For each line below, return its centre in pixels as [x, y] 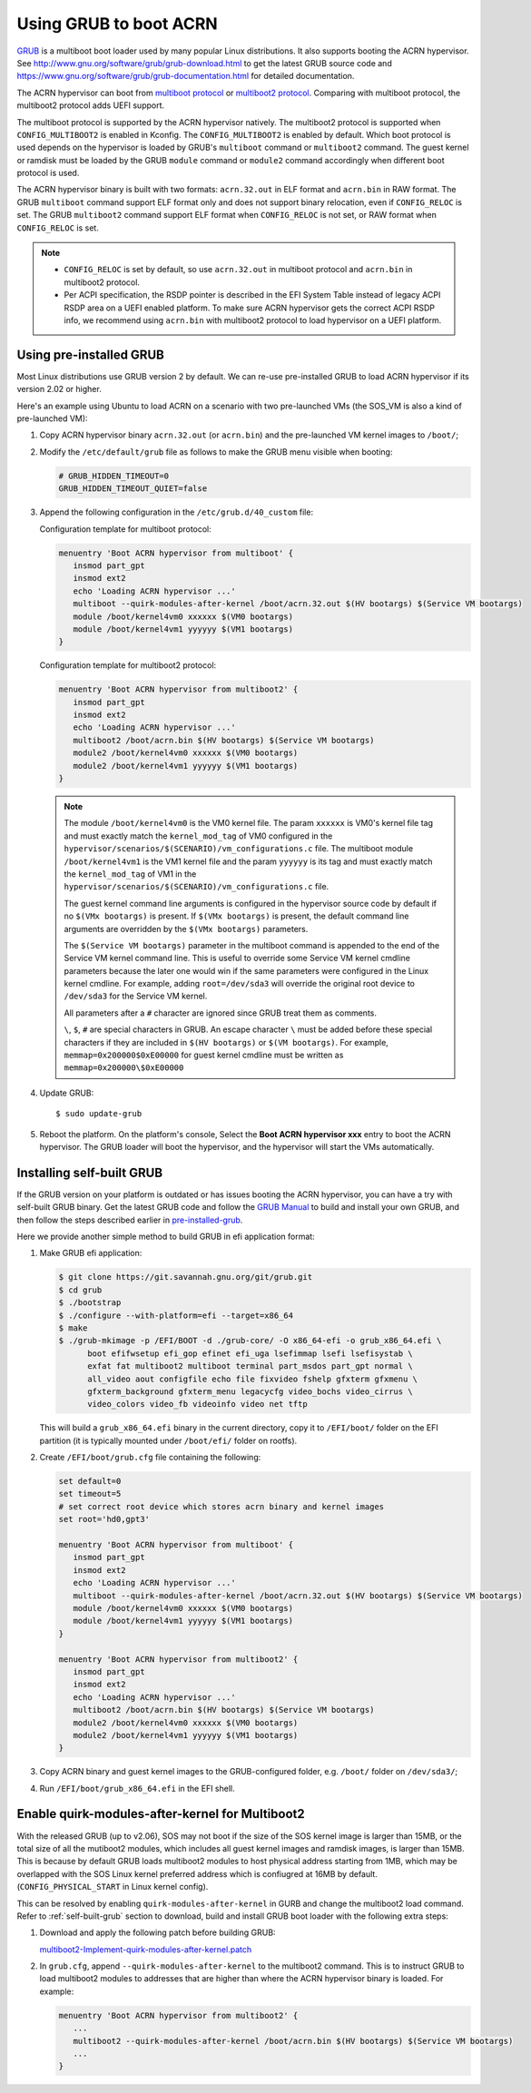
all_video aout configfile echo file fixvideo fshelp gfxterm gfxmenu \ [252, 1379]
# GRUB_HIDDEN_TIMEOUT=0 [114, 476]
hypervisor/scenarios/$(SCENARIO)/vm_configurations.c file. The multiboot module [238, 849]
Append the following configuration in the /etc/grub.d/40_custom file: [176, 512]
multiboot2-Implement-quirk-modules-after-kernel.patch [146, 1949]
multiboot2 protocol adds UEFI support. [91, 105]
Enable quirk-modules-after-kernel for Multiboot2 [161, 1814]
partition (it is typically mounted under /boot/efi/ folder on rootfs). [168, 1440]
